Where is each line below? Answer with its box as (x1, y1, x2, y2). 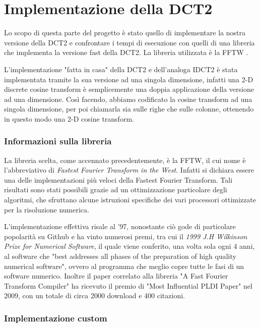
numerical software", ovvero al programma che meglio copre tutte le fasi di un (4, 260, 244, 271)
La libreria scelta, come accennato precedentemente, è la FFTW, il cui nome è (4, 154, 246, 165)
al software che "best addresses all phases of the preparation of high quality (4, 251, 236, 261)
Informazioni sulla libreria (4, 135, 112, 147)
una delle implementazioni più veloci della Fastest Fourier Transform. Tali (4, 174, 233, 185)
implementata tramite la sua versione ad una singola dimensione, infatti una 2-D (4, 74, 253, 84)
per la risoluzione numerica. (4, 204, 89, 214)
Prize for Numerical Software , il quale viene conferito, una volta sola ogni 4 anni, (4, 241, 255, 251)
